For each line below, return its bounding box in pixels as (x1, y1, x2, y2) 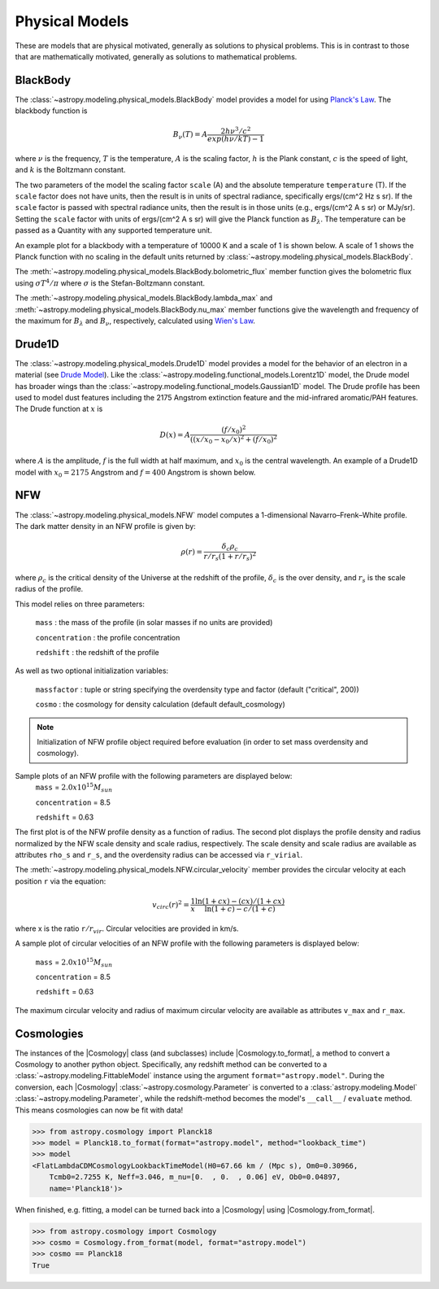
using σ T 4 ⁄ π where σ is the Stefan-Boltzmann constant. (15, 277, 206, 288)
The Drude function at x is (15, 404, 103, 414)
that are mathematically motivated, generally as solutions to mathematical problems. (15, 51, 298, 61)
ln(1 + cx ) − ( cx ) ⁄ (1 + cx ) (195, 897, 285, 907)
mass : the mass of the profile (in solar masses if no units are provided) (35, 618, 273, 627)
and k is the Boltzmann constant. (15, 165, 126, 175)
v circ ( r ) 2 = (151, 898, 190, 911)
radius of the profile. (15, 584, 84, 594)
